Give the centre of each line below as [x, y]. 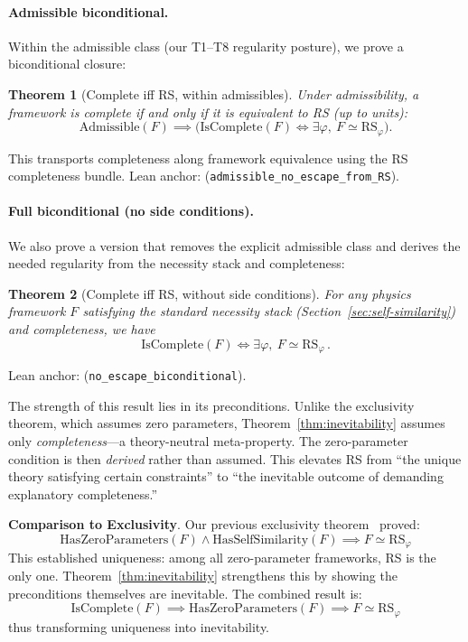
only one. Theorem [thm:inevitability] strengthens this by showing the [203, 575]
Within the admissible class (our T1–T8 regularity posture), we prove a [206, 46]
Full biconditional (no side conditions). [131, 211]
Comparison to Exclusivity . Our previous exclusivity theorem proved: [214, 524]
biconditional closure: [67, 64]
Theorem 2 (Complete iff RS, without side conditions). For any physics [210, 293]
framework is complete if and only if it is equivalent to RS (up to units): [208, 112]
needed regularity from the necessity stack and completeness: [177, 263]
